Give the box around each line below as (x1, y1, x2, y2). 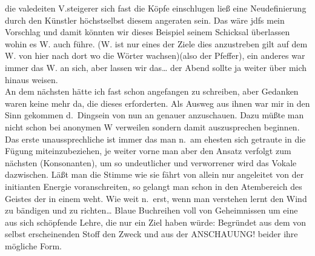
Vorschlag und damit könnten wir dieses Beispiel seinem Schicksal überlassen (5, 25, 290, 38)
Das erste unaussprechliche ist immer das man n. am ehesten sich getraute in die (5, 132, 306, 145)
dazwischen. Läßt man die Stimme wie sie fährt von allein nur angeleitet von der (5, 168, 304, 181)
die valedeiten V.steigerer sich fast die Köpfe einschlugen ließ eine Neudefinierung (5, 2, 307, 14)
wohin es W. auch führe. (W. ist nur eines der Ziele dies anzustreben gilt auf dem (5, 37, 308, 50)
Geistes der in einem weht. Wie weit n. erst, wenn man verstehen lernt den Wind (5, 192, 307, 204)
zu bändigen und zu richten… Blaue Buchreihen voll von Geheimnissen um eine (5, 204, 298, 217)
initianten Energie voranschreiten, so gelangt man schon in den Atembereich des (5, 180, 302, 192)
